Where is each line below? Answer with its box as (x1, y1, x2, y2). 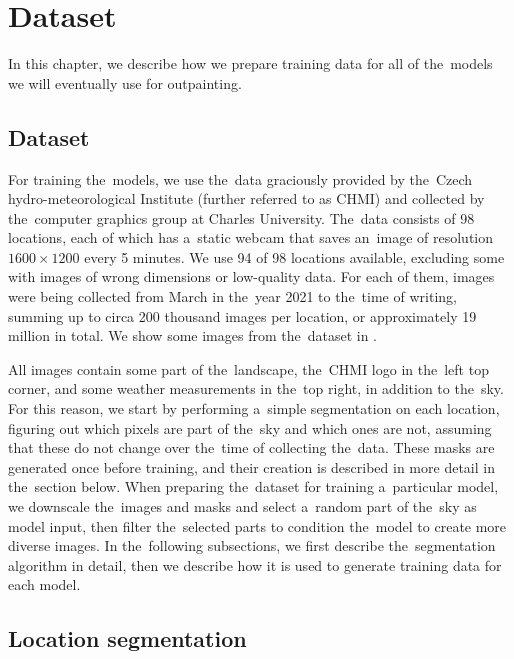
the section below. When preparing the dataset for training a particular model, (8, 476, 499, 497)
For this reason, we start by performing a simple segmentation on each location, (8, 398, 500, 419)
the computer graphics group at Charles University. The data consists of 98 (8, 207, 475, 228)
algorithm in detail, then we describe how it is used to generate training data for (8, 554, 502, 575)
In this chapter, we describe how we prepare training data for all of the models (8, 53, 493, 74)
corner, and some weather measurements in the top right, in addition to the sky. (8, 378, 504, 399)
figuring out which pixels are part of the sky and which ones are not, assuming (8, 417, 492, 438)
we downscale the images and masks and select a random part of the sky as (8, 496, 477, 517)
